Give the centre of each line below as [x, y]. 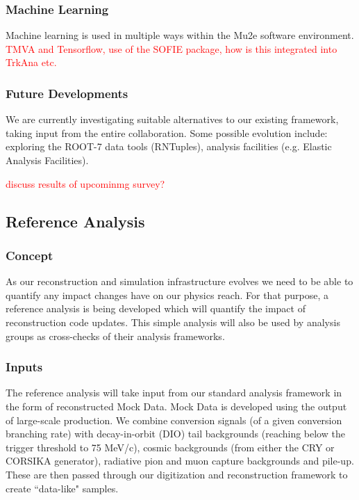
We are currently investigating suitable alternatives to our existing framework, [172, 119]
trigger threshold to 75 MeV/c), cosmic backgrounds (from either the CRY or [170, 447]
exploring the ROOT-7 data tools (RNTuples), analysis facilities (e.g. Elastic [169, 146]
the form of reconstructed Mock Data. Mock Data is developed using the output [176, 406]
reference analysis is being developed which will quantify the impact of [156, 308]
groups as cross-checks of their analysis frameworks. [115, 336]
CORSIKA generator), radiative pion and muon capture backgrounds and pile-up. [180, 461]
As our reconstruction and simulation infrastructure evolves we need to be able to [179, 281]
